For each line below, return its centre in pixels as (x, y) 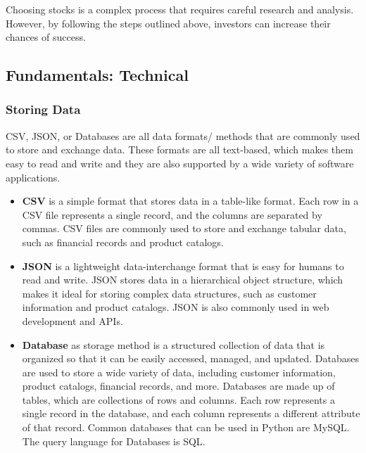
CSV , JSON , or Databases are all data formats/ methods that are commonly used (183, 135)
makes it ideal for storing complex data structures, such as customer (169, 293)
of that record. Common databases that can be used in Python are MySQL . (186, 427)
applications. (33, 177)
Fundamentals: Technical (97, 75)
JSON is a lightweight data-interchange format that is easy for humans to (183, 266)
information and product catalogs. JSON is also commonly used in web (176, 307)
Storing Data (43, 109)
